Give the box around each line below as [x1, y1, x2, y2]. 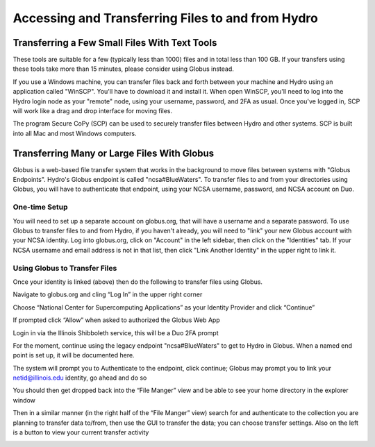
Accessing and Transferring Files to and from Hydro [12, 10, 319, 26]
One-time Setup [12, 202, 69, 212]
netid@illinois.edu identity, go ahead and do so [12, 373, 147, 382]
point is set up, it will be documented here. [12, 351, 135, 360]
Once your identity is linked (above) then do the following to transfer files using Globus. [12, 278, 263, 286]
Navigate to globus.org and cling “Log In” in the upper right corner [12, 290, 203, 298]
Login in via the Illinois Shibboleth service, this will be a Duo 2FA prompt [12, 328, 219, 337]
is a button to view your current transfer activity [12, 428, 149, 437]
